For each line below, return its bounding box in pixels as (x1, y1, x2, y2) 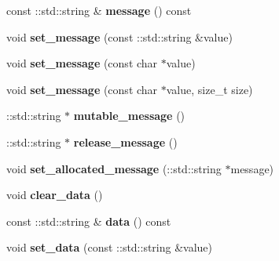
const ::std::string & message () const (6, 2, 192, 18)
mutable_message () (73, 107, 185, 124)
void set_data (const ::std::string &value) (6, 239, 213, 256)
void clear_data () (6, 187, 103, 203)
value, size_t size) (166, 81, 253, 97)
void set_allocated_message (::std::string (6, 160, 222, 176)
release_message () (73, 133, 178, 150)
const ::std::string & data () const (6, 212, 171, 229)
